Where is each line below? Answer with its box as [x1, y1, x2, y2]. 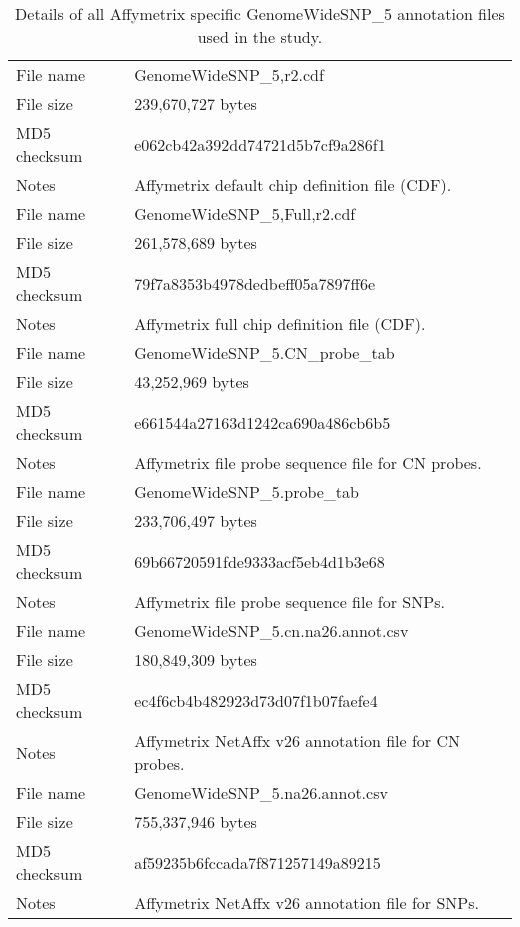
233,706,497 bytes [134, 509, 257, 532]
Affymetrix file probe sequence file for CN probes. [134, 451, 482, 474]
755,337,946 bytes [134, 810, 257, 833]
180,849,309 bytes [134, 648, 257, 671]
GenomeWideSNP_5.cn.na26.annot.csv [134, 619, 409, 642]
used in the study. [197, 25, 323, 48]
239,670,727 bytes [134, 92, 257, 115]
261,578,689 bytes [134, 231, 257, 254]
